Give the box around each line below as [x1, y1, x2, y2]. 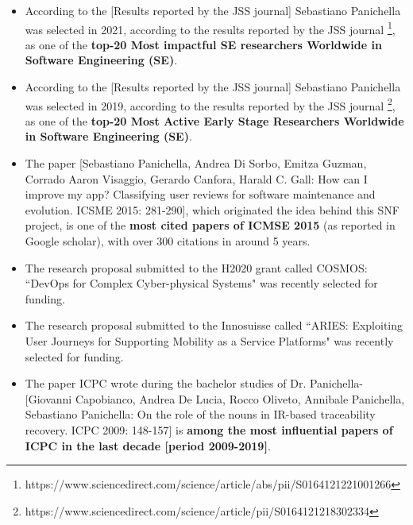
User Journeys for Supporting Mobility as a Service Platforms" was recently [25, 333, 394, 349]
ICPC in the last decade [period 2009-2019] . [25, 437, 271, 454]
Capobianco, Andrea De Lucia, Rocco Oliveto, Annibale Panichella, [75, 390, 405, 407]
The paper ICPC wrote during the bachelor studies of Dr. [25, 375, 307, 392]
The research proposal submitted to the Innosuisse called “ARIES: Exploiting [25, 317, 403, 334]
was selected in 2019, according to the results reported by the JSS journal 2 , [25, 95, 396, 114]
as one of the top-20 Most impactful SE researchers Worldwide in [25, 36, 382, 52]
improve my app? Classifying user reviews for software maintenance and [25, 186, 376, 203]
